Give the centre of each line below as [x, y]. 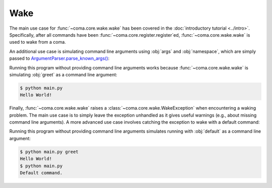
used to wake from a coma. [38, 42]
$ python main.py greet [49, 152]
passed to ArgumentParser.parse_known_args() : [59, 58]
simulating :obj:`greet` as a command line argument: [63, 74]
